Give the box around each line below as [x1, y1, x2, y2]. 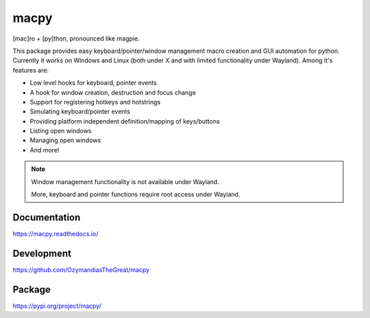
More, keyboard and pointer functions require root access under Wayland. [31, 190, 241, 198]
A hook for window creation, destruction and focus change [29, 88, 197, 96]
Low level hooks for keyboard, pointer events [29, 79, 158, 87]
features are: [12, 66, 49, 74]
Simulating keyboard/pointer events [29, 107, 130, 116]
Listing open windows [29, 127, 92, 135]
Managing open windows [29, 136, 101, 144]
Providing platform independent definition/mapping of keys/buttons [29, 117, 221, 125]
